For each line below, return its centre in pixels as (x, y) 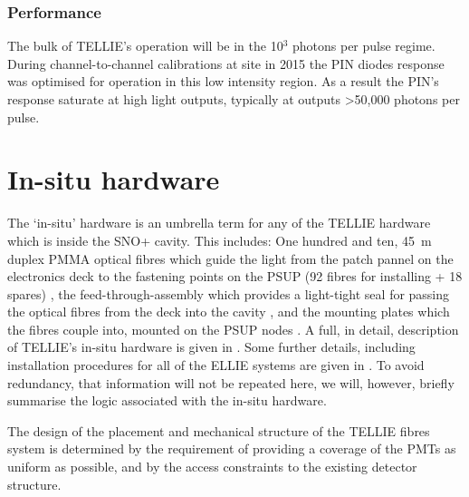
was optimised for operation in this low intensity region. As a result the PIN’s (223, 81)
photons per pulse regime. (364, 46)
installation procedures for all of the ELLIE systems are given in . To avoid (216, 365)
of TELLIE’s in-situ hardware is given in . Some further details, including (211, 347)
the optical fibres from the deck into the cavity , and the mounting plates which (229, 312)
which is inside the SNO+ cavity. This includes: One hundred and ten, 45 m (220, 240)
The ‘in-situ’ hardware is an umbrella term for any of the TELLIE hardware (219, 223)
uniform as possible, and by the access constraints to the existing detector (212, 467)
